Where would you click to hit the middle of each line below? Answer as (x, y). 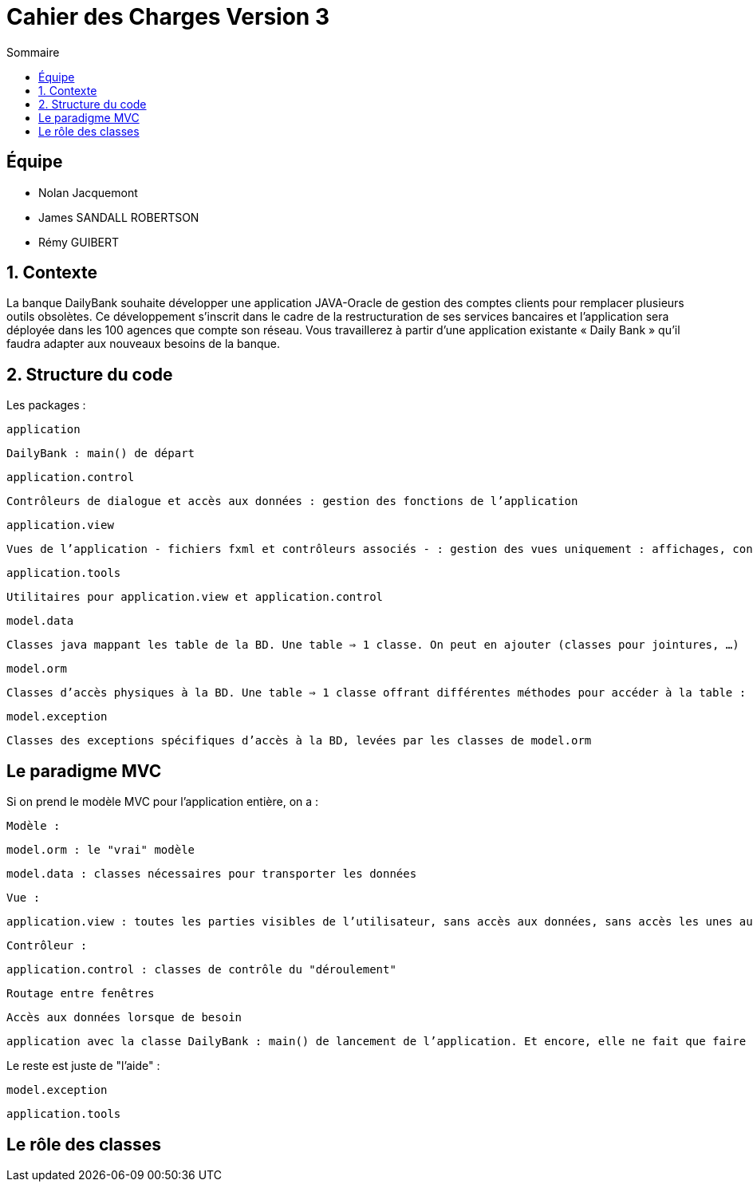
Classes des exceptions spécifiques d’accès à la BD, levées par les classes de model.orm (299, 741)
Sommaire (33, 52)
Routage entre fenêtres (81, 994)
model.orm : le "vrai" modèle (101, 850)
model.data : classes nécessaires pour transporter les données (212, 874)
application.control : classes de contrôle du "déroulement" (201, 970)
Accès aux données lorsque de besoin (124, 1018)
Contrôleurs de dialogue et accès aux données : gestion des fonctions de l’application (292, 501)
